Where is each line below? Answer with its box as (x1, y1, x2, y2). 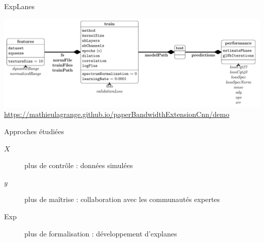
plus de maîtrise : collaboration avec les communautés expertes (24, 194, 220, 205)
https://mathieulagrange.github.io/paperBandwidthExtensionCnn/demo (4, 109, 229, 119)
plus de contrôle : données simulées (24, 160, 133, 171)
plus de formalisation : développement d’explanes (24, 228, 177, 238)
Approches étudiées (4, 126, 64, 136)
